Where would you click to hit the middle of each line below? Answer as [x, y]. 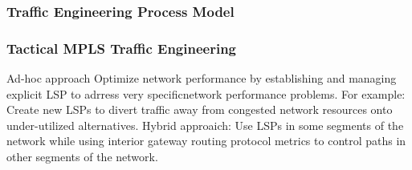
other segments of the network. [82, 157]
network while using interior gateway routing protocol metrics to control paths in [206, 141]
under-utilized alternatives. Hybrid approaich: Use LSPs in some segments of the [205, 125]
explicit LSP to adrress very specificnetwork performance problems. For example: [206, 93]
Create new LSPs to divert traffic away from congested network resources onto [200, 109]
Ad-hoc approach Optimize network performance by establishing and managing [202, 78]
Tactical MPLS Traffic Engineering [121, 48]
